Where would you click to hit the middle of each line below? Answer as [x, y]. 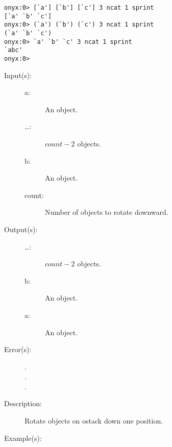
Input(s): [18, 75]
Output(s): [21, 229]
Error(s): [18, 349]
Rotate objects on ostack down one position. [94, 421]
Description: [23, 403]
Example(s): [23, 438]
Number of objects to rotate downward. [107, 212]
